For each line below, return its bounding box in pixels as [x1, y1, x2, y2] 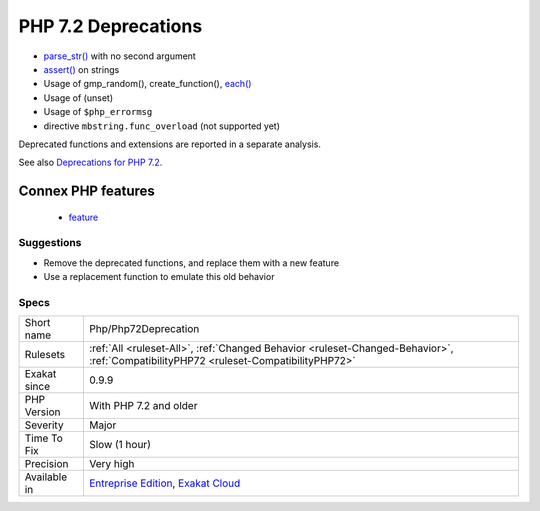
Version [24, 405, 61, 419]
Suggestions [18, 236, 82, 250]
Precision [24, 457, 69, 471]
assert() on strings [43, 63, 120, 75]
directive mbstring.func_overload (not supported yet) [43, 120, 280, 132]
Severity [24, 418, 64, 432]
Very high [88, 457, 135, 471]
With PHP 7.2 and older [88, 399, 198, 413]
